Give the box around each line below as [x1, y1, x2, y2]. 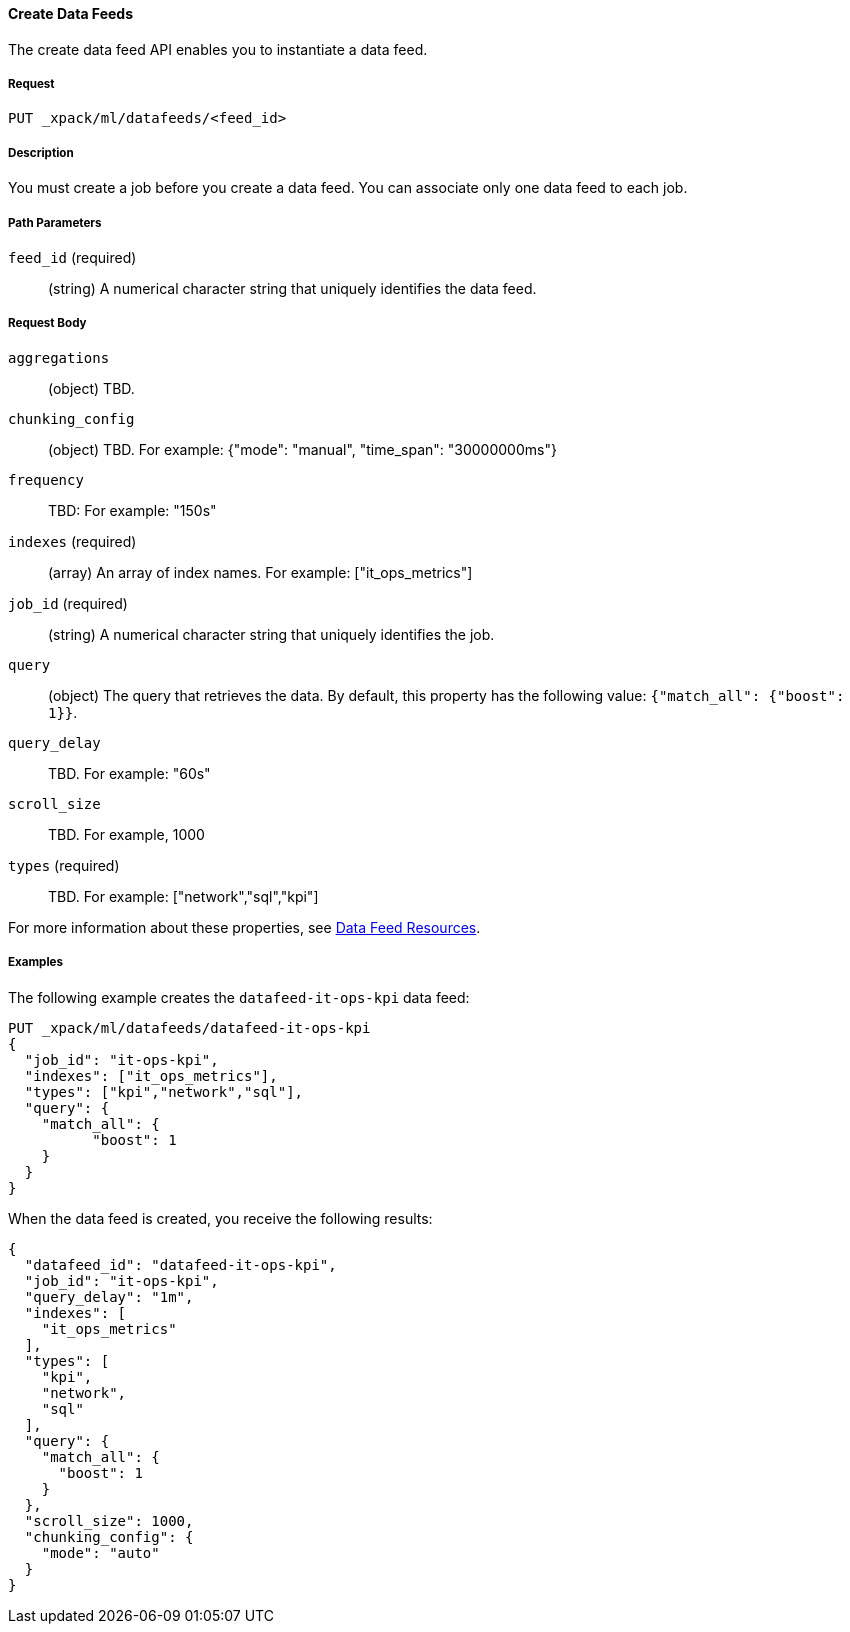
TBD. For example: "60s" [48, 764, 211, 782]
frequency [8, 471, 84, 488]
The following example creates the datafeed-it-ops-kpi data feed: [8, 988, 470, 1006]
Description [8, 145, 74, 160]
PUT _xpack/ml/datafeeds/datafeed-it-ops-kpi [8, 1019, 371, 1036]
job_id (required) [8, 594, 128, 612]
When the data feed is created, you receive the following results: [8, 1209, 433, 1227]
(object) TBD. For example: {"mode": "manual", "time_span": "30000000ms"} [48, 440, 557, 458]
